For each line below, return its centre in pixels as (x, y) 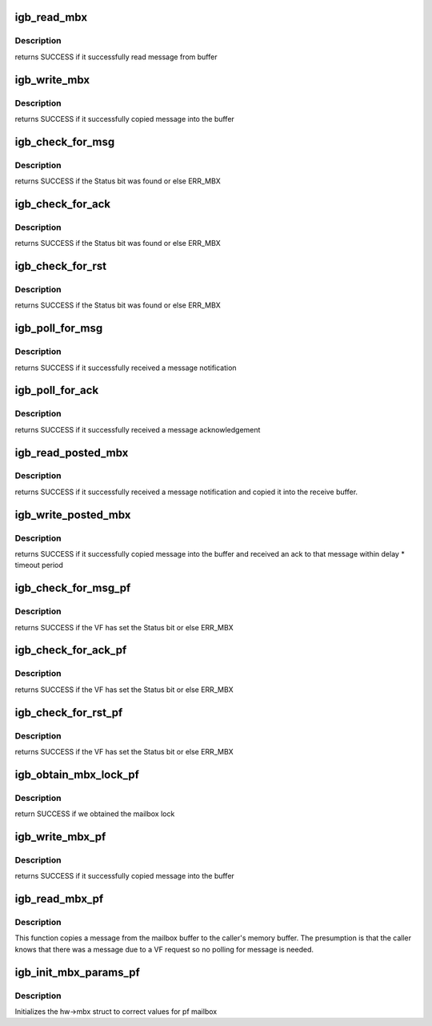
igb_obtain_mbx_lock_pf (77, 774)
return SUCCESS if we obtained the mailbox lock (95, 814)
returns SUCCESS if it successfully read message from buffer (116, 57)
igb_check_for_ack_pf (71, 650)
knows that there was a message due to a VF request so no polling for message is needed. (164, 949)
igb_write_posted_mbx (73, 515)
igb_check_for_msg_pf (73, 588)
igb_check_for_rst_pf (69, 712)
